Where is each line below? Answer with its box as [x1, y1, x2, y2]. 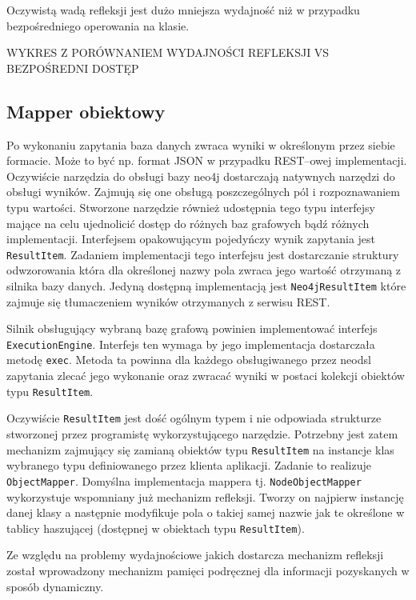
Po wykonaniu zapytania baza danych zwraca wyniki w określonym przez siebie [6, 136, 395, 153]
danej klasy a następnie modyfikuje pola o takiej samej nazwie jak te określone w [6, 504, 405, 521]
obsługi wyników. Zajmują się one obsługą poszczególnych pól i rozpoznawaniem [6, 183, 400, 200]
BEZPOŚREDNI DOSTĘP [6, 59, 139, 76]
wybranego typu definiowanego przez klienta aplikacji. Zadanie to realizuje [6, 457, 371, 474]
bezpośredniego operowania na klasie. [6, 17, 190, 34]
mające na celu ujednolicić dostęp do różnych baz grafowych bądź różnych [6, 214, 370, 231]
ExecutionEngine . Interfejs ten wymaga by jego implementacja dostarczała [6, 335, 375, 352]
